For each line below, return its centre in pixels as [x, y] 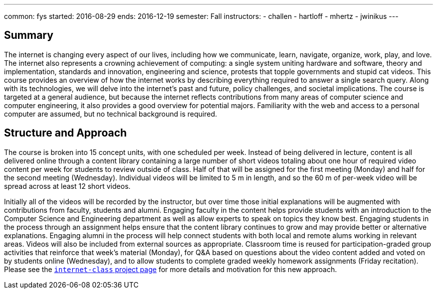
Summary [29, 35]
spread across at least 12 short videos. [67, 186]
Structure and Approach [66, 133]
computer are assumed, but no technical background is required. [111, 114]
